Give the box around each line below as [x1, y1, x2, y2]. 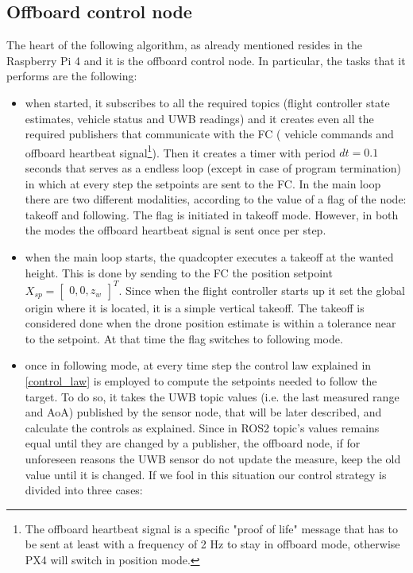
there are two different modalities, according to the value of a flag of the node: [25, 191, 407, 207]
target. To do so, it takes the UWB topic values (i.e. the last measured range [25, 388, 399, 405]
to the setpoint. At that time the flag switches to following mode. [25, 330, 343, 347]
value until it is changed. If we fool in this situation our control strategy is [25, 466, 387, 482]
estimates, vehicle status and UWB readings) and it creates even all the [25, 110, 374, 126]
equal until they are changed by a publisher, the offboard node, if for [25, 435, 361, 451]
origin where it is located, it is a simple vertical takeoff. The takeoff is [25, 299, 365, 316]
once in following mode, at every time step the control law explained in [25, 357, 372, 374]
